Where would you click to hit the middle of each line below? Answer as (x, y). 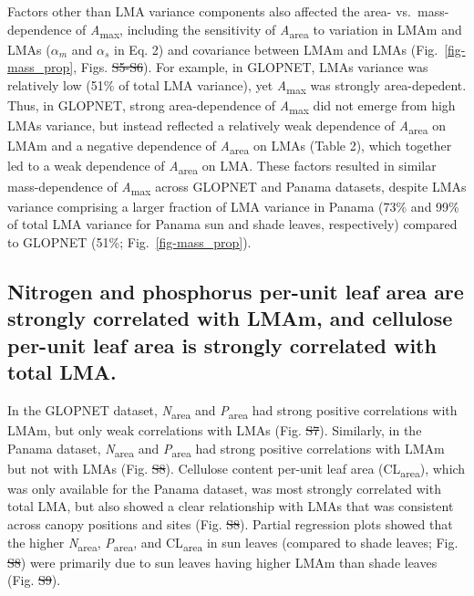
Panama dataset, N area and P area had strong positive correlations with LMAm (226, 449)
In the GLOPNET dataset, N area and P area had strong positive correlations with (232, 411)
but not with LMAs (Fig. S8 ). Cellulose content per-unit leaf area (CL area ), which (237, 469)
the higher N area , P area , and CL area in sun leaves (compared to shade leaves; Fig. (233, 543)
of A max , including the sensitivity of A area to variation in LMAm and (269, 30)
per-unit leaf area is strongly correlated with (222, 345)
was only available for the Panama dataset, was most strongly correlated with (224, 488)
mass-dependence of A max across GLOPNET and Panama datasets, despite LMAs (237, 187)
